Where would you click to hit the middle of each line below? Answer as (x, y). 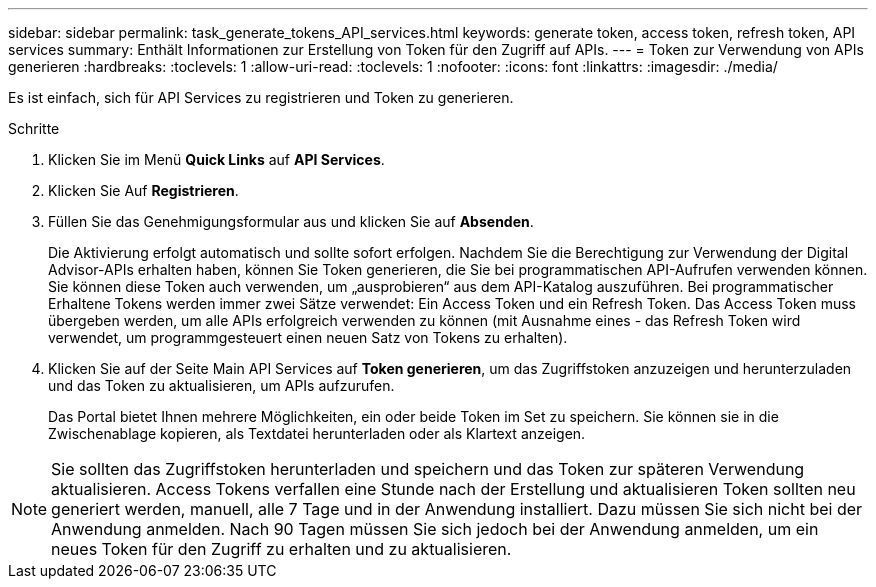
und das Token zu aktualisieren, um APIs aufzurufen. (221, 385)
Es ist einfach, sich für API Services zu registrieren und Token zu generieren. (261, 97)
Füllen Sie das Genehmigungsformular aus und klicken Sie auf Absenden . (291, 221)
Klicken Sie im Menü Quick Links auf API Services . (216, 159)
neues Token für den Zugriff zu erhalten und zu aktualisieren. (281, 549)
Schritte (34, 128)
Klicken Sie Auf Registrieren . (143, 190)
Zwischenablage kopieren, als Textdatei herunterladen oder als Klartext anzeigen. (317, 433)
